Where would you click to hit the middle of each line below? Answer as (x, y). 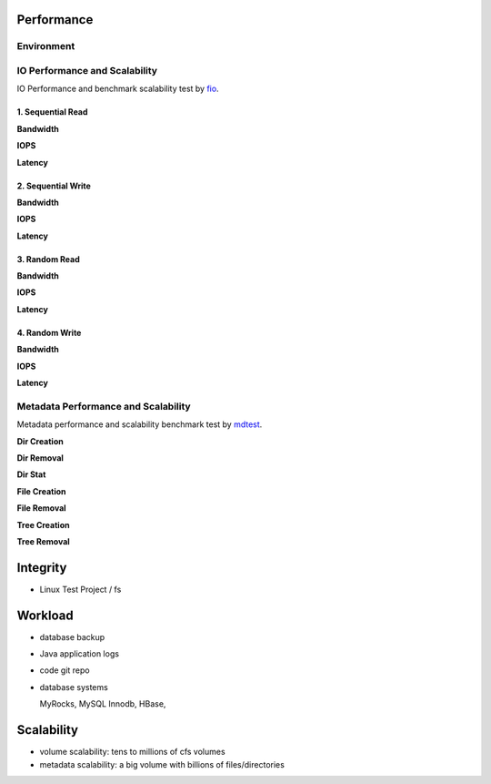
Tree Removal (43, 541)
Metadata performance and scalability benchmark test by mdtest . (140, 424)
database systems (74, 687)
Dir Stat (31, 474)
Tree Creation (43, 524)
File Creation (42, 491)
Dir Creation (40, 441)
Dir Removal (40, 458)
